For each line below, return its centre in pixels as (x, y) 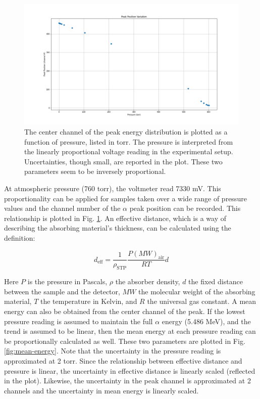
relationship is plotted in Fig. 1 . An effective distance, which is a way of (115, 218)
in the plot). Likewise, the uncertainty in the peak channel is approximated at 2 (127, 381)
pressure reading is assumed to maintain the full (79, 321)
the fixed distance (216, 281)
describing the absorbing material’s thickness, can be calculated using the (118, 228)
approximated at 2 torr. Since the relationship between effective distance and (123, 361)
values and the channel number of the (62, 208)
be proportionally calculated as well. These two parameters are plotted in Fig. (125, 341)
